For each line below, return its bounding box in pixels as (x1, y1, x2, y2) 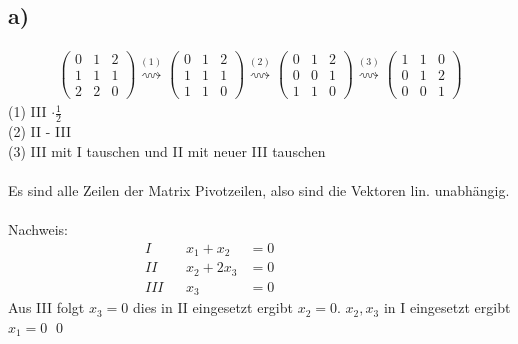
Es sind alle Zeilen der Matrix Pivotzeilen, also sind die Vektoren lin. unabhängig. (8, 180, 510, 200)
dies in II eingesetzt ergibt (132, 297, 293, 318)
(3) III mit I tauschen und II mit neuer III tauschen (8, 140, 326, 161)
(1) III (8, 101, 47, 122)
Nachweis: (8, 219, 68, 240)
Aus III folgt (8, 297, 85, 318)
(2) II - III (8, 121, 71, 142)
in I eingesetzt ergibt (383, 297, 511, 318)
